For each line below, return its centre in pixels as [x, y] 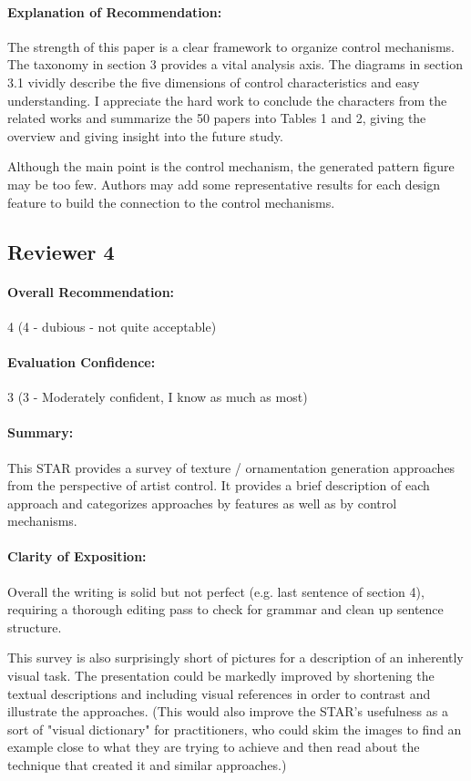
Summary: [41, 432]
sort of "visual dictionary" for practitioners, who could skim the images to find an [235, 729]
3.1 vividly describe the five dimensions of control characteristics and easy [214, 82]
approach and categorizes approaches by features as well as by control [202, 503]
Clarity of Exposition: [77, 556]
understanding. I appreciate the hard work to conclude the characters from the [227, 100]
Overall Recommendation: [91, 291]
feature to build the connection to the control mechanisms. [171, 202]
